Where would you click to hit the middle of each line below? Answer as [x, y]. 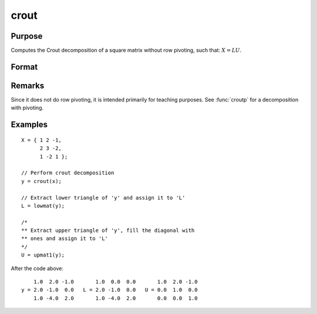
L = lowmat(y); [43, 206]
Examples [29, 125]
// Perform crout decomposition [68, 173]
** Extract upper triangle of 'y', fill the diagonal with [108, 231]
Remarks [28, 85]
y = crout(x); [41, 181]
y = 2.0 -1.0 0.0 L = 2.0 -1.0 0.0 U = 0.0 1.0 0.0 [109, 290]
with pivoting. [27, 108]
